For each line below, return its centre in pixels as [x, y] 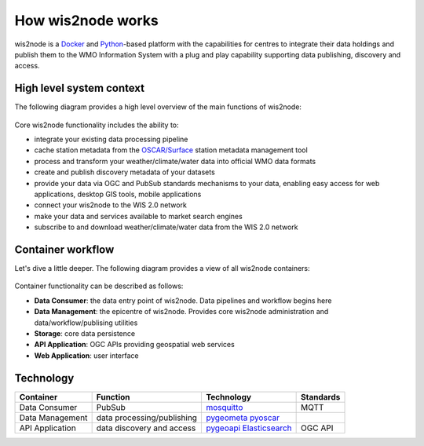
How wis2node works [86, 20]
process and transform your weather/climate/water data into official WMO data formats [175, 161]
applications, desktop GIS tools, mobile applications [118, 194]
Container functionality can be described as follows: [99, 286]
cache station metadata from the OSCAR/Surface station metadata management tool [171, 150]
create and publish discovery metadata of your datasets [124, 172]
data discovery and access [146, 428]
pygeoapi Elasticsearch [249, 428]
